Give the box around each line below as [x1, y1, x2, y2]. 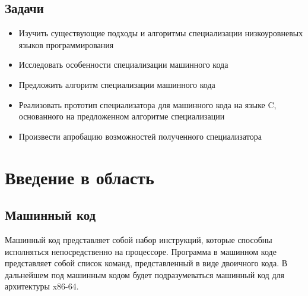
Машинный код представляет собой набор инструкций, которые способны [5, 233, 272, 245]
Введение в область [5, 165, 154, 189]
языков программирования [18, 38, 114, 51]
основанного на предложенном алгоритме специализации [18, 110, 225, 122]
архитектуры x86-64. [5, 280, 79, 292]
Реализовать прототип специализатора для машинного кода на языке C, [18, 98, 277, 111]
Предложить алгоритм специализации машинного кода [18, 78, 215, 90]
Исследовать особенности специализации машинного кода [18, 58, 228, 71]
